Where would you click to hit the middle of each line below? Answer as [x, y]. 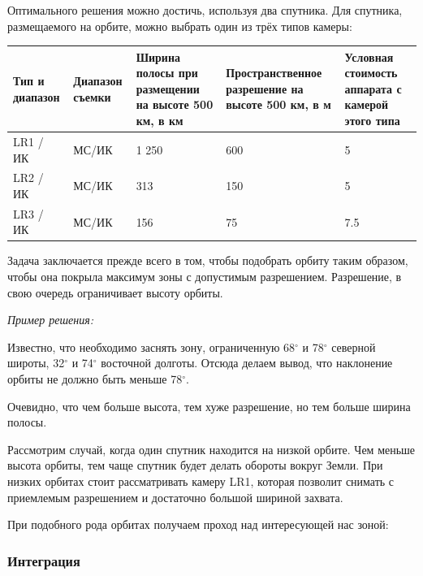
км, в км [160, 121]
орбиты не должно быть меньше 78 [95, 379]
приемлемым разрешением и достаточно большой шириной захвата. [175, 497]
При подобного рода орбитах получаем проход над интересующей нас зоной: [198, 524]
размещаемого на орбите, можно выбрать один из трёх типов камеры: [180, 26]
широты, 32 [36, 363]
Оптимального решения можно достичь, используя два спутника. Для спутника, [205, 10]
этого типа [372, 121]
